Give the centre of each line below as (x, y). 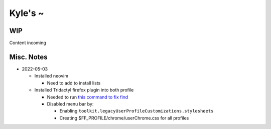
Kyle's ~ (27, 13)
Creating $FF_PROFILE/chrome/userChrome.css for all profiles (124, 118)
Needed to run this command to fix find (88, 97)
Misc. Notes (28, 57)
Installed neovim (51, 76)
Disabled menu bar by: (70, 104)
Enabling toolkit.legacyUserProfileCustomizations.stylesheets (137, 111)
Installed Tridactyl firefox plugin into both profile (84, 90)
